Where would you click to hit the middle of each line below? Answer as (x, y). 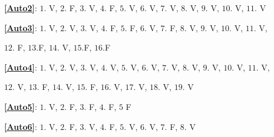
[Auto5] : (21, 106)
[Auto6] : (21, 126)
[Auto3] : (21, 27)
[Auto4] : (21, 67)
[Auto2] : (21, 8)
